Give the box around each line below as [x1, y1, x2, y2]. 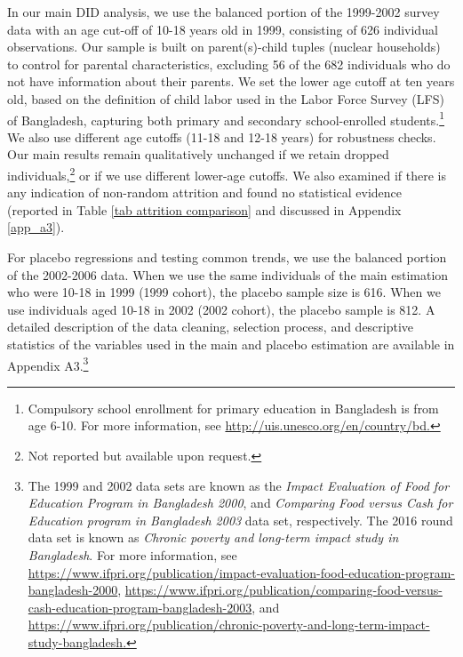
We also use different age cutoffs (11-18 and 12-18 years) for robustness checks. [7, 127, 436, 146]
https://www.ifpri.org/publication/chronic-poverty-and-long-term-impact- [28, 615, 430, 634]
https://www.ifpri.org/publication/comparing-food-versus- [124, 581, 443, 599]
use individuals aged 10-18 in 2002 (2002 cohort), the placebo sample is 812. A [7, 300, 435, 318]
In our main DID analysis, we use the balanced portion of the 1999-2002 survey [7, 3, 440, 20]
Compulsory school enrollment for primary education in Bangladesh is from [28, 398, 439, 417]
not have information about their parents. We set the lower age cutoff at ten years [7, 72, 455, 91]
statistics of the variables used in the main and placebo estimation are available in [7, 335, 455, 353]
